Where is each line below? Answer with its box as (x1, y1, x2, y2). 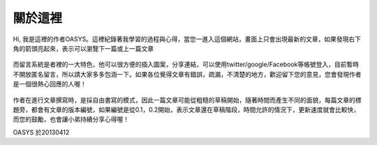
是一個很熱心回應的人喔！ (13, 80, 87, 89)
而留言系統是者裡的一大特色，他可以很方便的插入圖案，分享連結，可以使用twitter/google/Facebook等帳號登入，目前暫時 (13, 60, 360, 69)
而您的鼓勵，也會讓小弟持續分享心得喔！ (13, 115, 129, 123)
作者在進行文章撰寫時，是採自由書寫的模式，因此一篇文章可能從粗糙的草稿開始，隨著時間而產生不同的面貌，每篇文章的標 (13, 96, 362, 104)
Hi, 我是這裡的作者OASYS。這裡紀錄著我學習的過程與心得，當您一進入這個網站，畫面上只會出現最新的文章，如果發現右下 (13, 35, 362, 43)
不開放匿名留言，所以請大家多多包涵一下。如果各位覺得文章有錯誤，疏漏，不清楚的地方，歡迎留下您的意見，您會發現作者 (13, 70, 362, 78)
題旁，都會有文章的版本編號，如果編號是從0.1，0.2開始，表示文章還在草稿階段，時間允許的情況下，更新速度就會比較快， (13, 105, 360, 114)
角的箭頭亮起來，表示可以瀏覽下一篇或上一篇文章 (13, 44, 154, 52)
